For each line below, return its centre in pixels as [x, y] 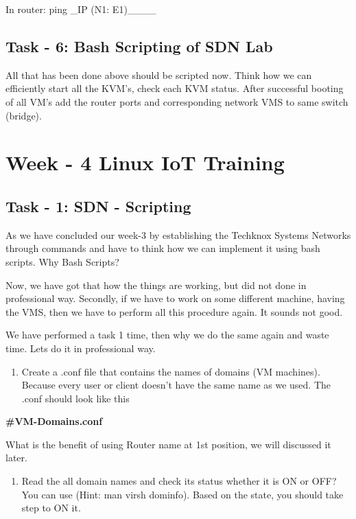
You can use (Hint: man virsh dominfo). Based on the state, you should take [182, 494]
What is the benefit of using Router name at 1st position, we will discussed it [168, 444]
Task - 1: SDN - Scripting [98, 206]
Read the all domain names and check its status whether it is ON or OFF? [179, 481]
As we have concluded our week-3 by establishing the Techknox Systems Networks [178, 234]
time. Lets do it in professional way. [81, 348]
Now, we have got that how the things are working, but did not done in [156, 285]
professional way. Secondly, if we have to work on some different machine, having [175, 298]
